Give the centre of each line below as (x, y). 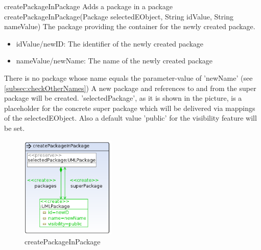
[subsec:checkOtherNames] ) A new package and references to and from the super (130, 88)
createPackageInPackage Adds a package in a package (88, 6)
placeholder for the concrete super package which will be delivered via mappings (130, 108)
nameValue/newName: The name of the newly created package (114, 61)
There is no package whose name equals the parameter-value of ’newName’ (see (128, 77)
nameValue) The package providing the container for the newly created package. (130, 26)
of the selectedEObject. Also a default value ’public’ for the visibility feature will (130, 118)
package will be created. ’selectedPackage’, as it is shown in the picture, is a (123, 98)
